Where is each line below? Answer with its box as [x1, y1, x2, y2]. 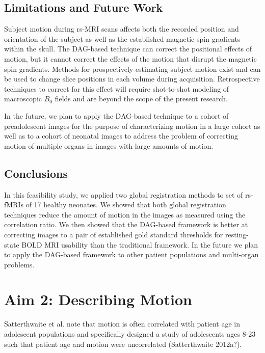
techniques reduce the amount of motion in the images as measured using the [4, 209, 246, 220]
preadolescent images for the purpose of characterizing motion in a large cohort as [4, 120, 260, 131]
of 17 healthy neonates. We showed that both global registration [25, 199, 226, 210]
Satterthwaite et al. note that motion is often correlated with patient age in [4, 318, 240, 329]
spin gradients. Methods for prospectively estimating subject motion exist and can [4, 63, 261, 74]
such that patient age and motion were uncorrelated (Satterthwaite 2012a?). [4, 338, 242, 349]
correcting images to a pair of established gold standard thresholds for [4, 229, 223, 239]
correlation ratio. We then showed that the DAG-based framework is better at [4, 219, 248, 230]
